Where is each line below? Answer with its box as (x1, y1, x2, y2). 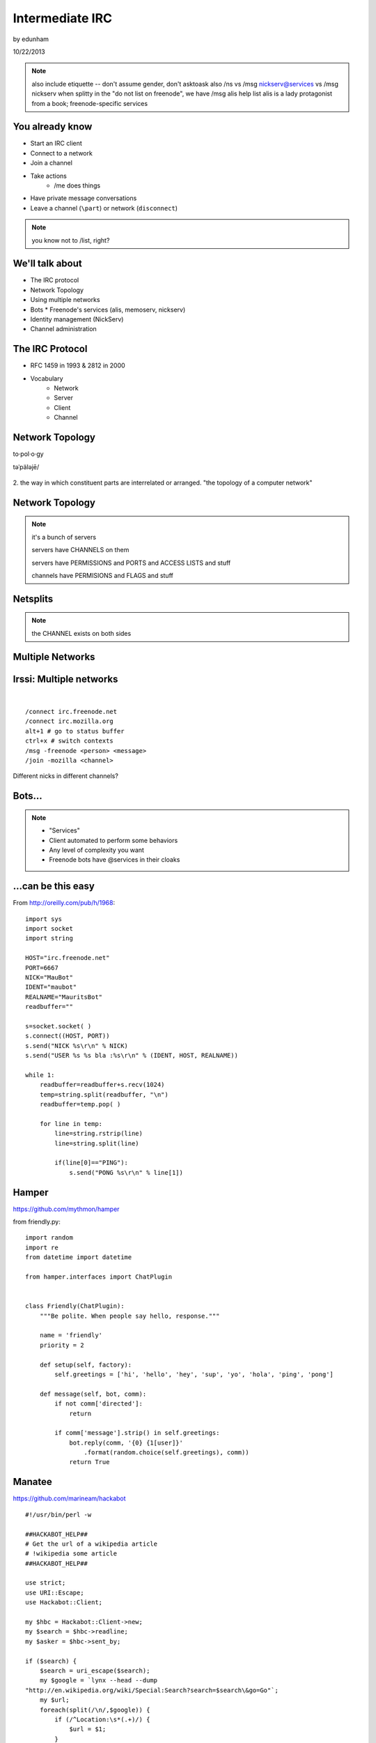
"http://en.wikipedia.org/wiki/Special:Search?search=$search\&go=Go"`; (25, 1686, 279, 1694)
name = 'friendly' (39, 1332, 103, 1339)
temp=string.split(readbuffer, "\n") (39, 1090, 169, 1098)
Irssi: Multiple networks (13, 673, 118, 685)
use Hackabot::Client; (25, 1599, 103, 1606)
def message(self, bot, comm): (39, 1390, 147, 1398)
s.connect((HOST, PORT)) (25, 1032, 110, 1040)
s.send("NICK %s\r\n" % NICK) (25, 1042, 129, 1049)
